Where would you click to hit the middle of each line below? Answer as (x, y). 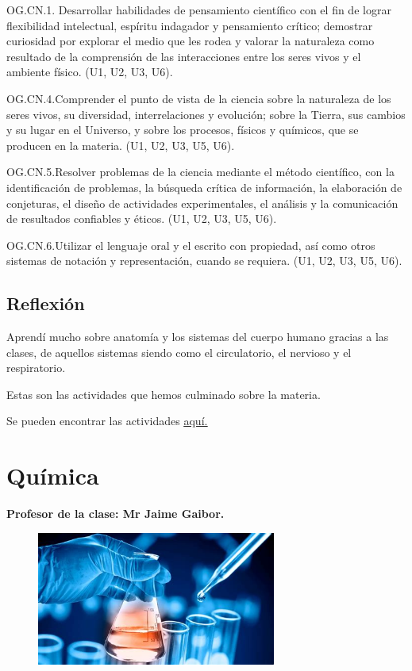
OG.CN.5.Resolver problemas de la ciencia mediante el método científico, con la (200, 172)
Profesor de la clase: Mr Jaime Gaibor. (116, 514)
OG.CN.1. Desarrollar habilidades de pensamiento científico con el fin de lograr (199, 10)
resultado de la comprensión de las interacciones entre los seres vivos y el (184, 56)
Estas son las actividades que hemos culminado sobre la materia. (164, 394)
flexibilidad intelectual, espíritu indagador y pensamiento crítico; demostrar (190, 25)
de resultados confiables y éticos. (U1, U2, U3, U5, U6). (142, 219)
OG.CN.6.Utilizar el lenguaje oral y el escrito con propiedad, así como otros (191, 245)
